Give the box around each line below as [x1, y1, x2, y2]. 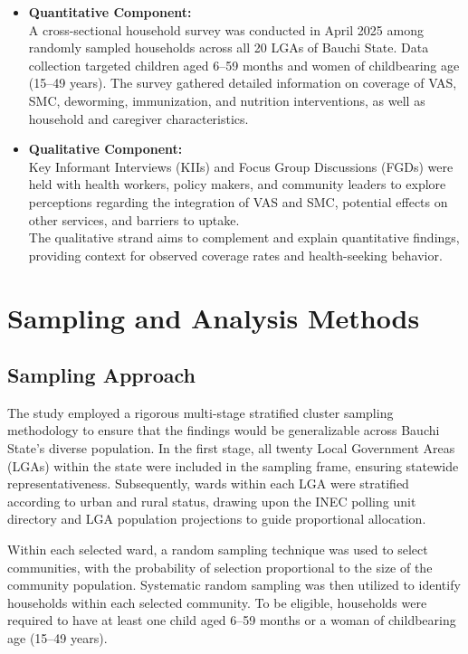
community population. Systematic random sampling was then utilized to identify [7, 575, 461, 594]
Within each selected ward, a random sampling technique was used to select [7, 540, 428, 559]
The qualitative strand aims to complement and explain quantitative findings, [28, 228, 460, 247]
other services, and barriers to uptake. [28, 210, 240, 229]
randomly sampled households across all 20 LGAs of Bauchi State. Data [28, 38, 429, 57]
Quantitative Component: [28, 3, 192, 21]
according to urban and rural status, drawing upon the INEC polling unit [7, 491, 416, 510]
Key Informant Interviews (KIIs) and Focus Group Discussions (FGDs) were [28, 156, 454, 175]
